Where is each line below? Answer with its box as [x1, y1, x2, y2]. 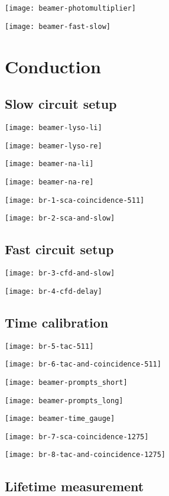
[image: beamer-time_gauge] [5, 414, 115, 423]
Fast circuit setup [5, 240, 114, 258]
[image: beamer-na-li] [5, 160, 94, 168]
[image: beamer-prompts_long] [5, 396, 123, 405]
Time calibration [5, 313, 109, 331]
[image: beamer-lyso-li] [5, 123, 102, 132]
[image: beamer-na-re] [5, 177, 94, 186]
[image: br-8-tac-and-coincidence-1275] [5, 450, 166, 459]
